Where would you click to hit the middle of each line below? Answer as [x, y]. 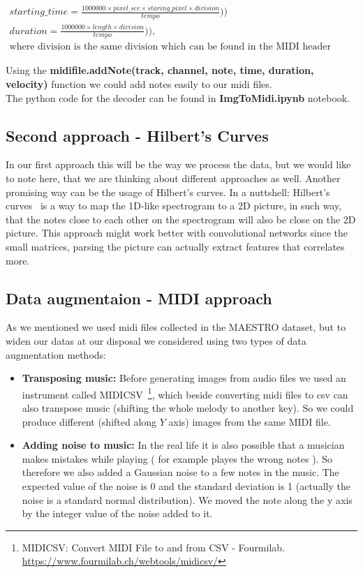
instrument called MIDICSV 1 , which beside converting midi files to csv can [185, 393]
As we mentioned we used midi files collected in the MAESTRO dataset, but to [176, 327]
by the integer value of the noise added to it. [117, 513]
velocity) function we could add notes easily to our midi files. [139, 83]
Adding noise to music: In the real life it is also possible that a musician [183, 445]
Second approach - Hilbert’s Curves [137, 135]
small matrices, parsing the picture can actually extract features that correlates [175, 246]
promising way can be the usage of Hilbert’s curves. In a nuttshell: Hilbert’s [168, 192]
